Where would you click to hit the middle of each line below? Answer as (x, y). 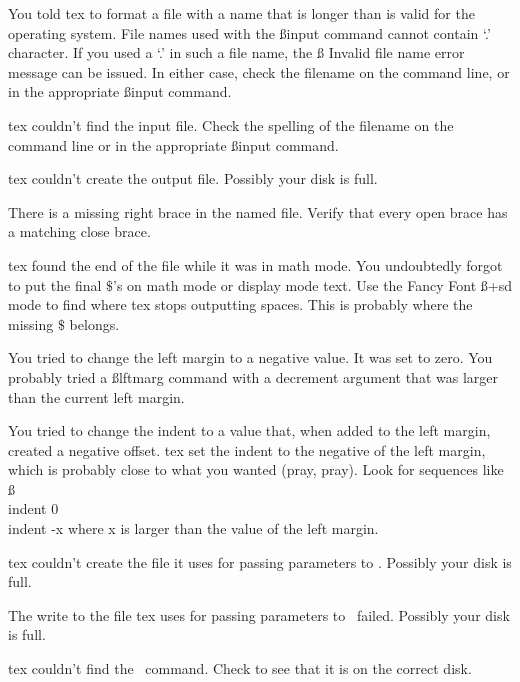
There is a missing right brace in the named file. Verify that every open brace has (258, 211)
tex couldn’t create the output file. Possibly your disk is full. (193, 178)
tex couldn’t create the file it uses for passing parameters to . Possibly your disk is (260, 561)
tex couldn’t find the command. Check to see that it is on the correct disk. (240, 668)
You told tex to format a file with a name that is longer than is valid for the (241, 13)
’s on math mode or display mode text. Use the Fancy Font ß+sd (312, 284)
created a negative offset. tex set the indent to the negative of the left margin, (247, 449)
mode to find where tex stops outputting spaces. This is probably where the (240, 304)
